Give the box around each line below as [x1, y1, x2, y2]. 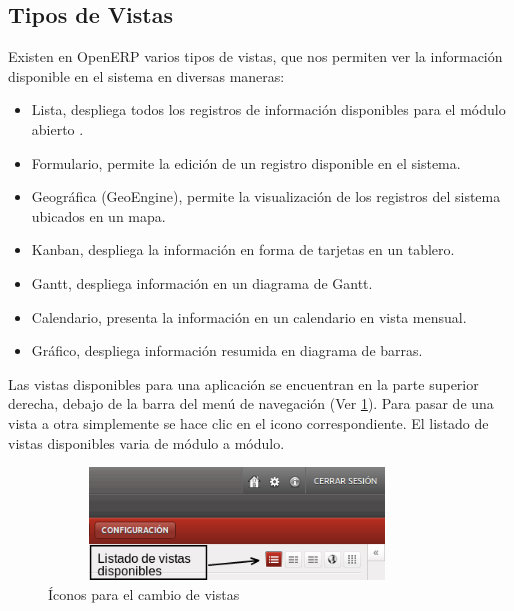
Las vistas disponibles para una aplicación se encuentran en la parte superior [8, 373, 479, 394]
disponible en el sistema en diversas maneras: [8, 65, 285, 86]
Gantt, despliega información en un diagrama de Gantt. [31, 272, 373, 293]
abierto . [31, 118, 84, 139]
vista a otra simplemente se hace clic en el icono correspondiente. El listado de [8, 412, 489, 433]
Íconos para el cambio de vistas [48, 584, 240, 605]
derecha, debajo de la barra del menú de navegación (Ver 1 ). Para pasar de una [8, 393, 494, 414]
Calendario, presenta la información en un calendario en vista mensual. [31, 306, 467, 327]
